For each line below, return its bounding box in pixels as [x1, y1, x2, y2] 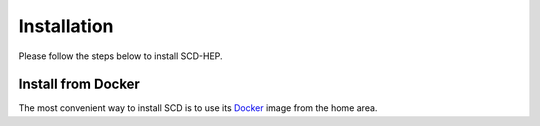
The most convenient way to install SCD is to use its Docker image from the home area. [18, 102, 378, 114]
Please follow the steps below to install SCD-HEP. [18, 50, 224, 62]
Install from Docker [18, 76, 140, 93]
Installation [18, 15, 114, 37]
